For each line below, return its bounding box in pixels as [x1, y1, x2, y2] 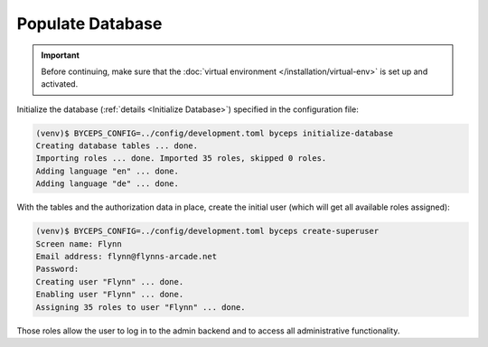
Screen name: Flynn [35, 239, 122, 249]
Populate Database [16, 14, 163, 33]
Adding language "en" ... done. [35, 165, 180, 176]
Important [41, 50, 80, 61]
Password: [35, 264, 80, 275]
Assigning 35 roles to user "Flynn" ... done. [35, 302, 246, 312]
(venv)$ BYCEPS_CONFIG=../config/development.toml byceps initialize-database [35, 127, 393, 138]
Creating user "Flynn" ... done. [35, 277, 184, 286]
